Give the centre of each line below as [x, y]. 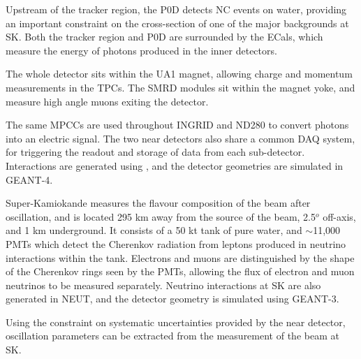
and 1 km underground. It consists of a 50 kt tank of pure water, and [154, 230]
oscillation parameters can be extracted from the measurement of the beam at [172, 336]
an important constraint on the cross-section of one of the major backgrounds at [177, 23]
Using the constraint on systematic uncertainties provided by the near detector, [176, 322]
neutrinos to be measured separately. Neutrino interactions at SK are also [163, 285]
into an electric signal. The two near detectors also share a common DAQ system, [180, 138]
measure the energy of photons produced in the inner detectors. [141, 50]
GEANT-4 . [29, 179]
